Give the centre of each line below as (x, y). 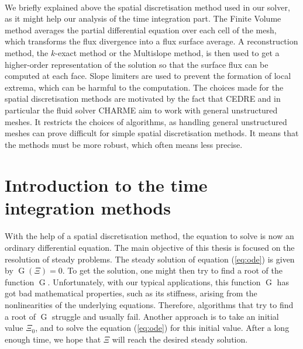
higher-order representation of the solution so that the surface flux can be (137, 64)
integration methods (88, 207)
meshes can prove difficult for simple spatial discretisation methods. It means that (152, 133)
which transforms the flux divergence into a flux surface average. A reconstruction (151, 41)
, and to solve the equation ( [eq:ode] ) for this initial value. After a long (162, 328)
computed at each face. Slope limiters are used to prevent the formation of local (148, 76)
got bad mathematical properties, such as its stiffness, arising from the (131, 293)
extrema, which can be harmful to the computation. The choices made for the (144, 87)
